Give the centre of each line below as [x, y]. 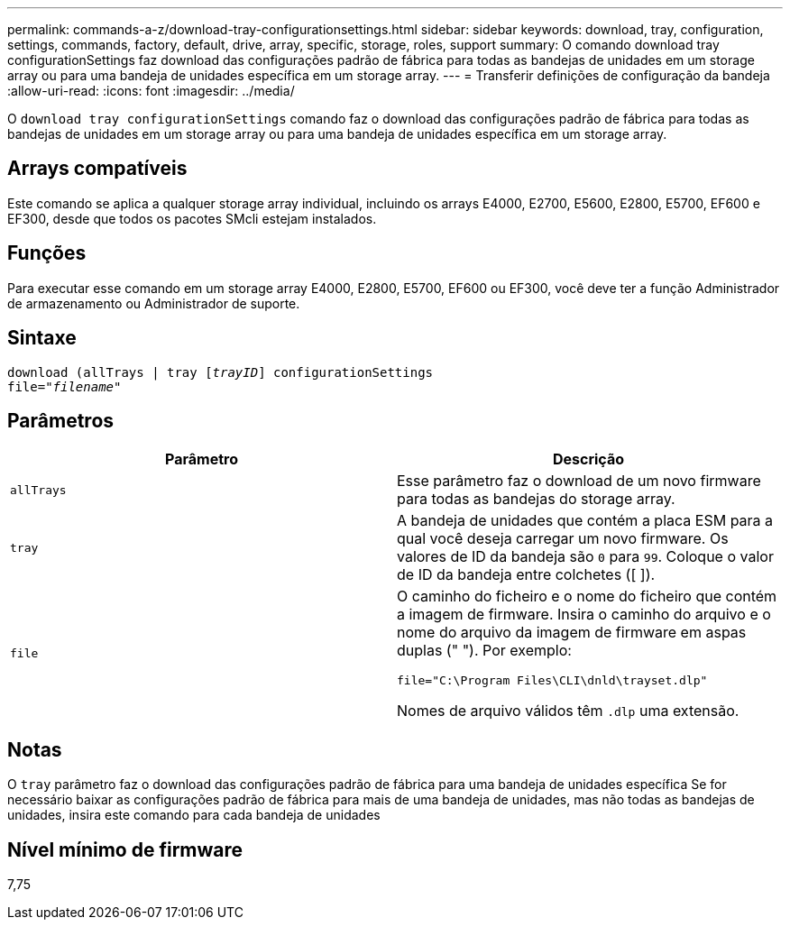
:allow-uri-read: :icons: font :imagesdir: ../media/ [151, 91]
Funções [47, 253]
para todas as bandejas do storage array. [536, 499]
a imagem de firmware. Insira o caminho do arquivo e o [584, 615]
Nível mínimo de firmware [125, 849]
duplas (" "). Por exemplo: [484, 651]
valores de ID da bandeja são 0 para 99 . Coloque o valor [585, 557]
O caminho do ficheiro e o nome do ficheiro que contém [587, 597]
